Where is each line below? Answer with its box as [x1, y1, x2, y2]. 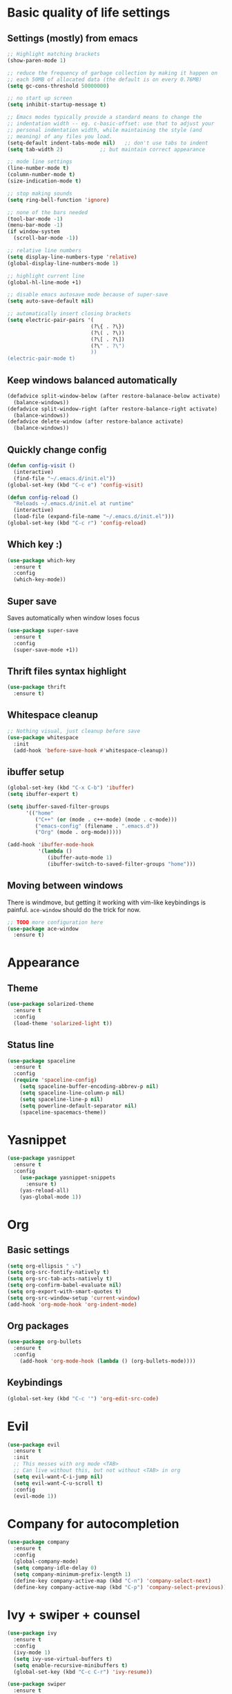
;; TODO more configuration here [7, 919, 104, 926]
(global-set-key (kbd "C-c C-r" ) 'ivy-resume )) [13, 1668, 153, 1675]
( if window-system [7, 228, 60, 236]
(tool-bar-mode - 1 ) [7, 216, 64, 222]
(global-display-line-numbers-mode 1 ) [7, 260, 119, 267]
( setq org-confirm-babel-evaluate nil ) [7, 1282, 122, 1289]
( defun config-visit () [7, 462, 76, 469]
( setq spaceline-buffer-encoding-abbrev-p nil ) [19, 1083, 159, 1090]
